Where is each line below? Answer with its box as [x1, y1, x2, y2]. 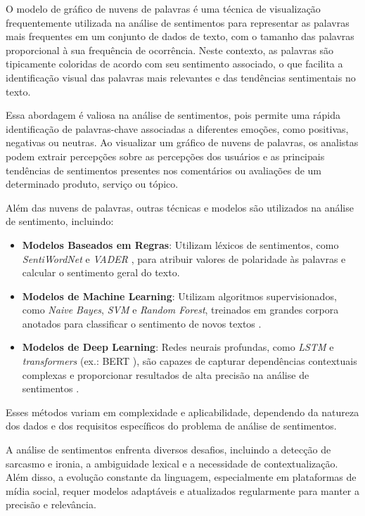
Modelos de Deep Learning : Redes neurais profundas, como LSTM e [22, 340, 334, 354]
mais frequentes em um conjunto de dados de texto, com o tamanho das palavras [6, 29, 354, 44]
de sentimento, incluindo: [6, 214, 114, 228]
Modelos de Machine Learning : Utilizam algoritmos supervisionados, [22, 288, 337, 303]
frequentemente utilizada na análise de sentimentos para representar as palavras [6, 15, 350, 30]
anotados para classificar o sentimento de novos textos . [22, 316, 262, 330]
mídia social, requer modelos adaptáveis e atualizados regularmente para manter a [6, 483, 359, 498]
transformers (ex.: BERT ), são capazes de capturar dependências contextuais [22, 354, 357, 368]
